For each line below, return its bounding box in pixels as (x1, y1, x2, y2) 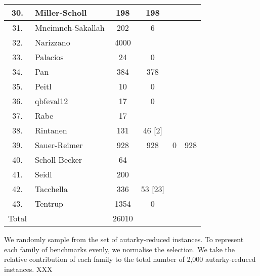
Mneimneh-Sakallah (34, 22, 105, 33)
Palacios (34, 51, 64, 63)
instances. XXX (4, 263, 53, 274)
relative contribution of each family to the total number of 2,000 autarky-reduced (4, 254, 256, 264)
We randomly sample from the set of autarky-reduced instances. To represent (4, 234, 244, 244)
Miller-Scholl (34, 7, 87, 18)
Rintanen (34, 124, 67, 136)
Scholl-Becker (34, 154, 82, 165)
